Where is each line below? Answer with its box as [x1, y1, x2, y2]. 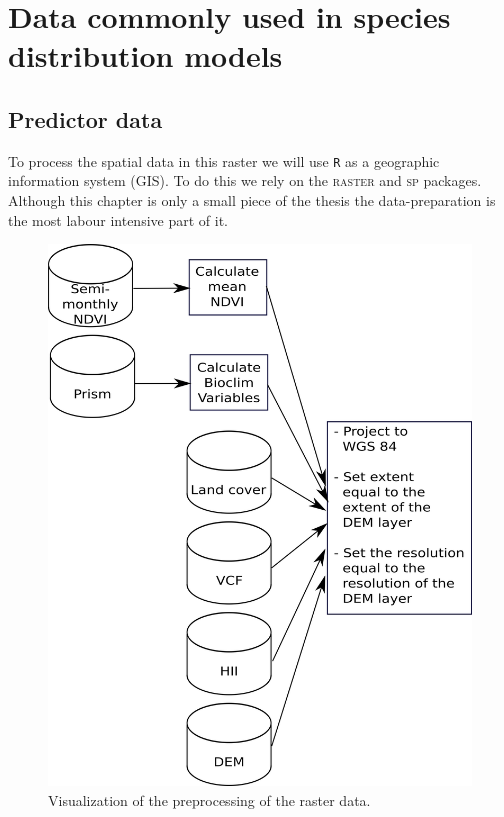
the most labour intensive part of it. [8, 209, 228, 230]
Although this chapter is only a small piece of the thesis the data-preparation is [8, 190, 496, 211]
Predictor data [8, 103, 163, 134]
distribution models [8, 35, 283, 76]
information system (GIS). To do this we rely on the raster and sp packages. [8, 170, 482, 191]
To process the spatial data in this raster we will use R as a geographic [8, 150, 440, 171]
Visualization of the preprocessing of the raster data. [48, 789, 371, 810]
